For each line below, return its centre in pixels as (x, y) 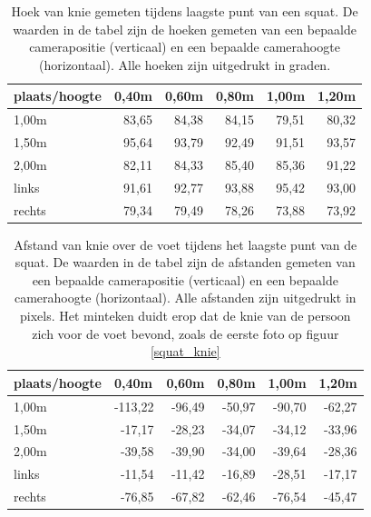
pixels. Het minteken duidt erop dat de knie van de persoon (185, 316)
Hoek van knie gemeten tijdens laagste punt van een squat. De (185, 11)
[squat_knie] (185, 351)
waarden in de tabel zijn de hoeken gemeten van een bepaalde (185, 29)
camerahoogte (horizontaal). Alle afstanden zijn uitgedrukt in (185, 298)
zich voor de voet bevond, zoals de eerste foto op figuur (185, 333)
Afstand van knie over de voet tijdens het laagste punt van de (185, 244)
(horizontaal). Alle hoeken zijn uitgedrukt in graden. (185, 64)
